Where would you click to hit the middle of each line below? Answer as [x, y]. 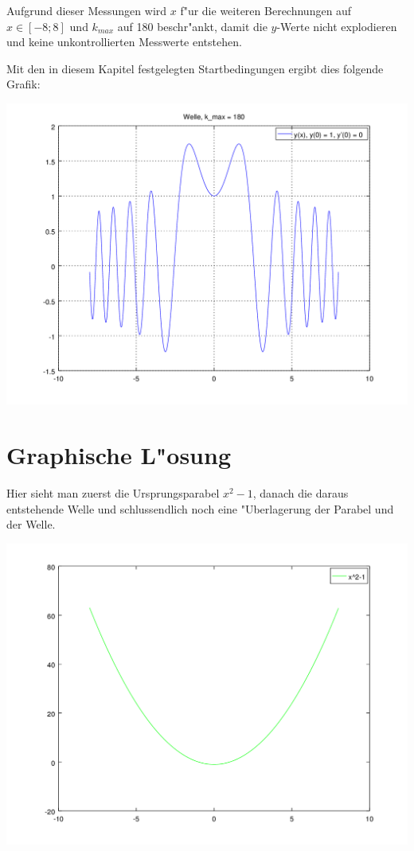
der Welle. [31, 524]
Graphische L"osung [119, 455]
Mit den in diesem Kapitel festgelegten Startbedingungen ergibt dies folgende [195, 68]
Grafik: [23, 84]
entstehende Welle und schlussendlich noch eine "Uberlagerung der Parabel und [200, 508]
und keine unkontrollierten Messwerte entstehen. [124, 42]
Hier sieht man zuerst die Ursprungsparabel [113, 493]
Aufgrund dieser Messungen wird [87, 10]
